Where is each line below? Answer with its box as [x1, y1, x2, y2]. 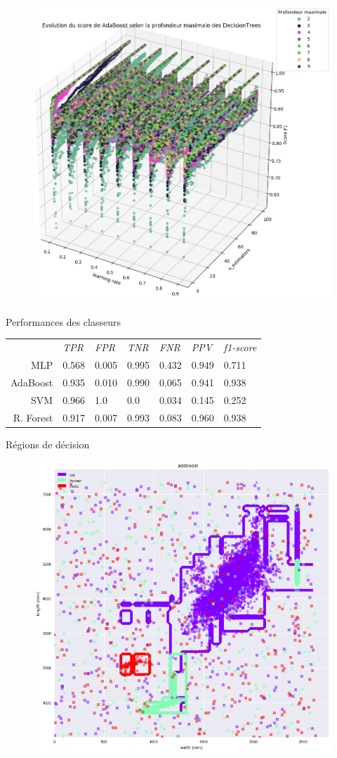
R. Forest [13, 410, 53, 424]
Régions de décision [6, 436, 90, 451]
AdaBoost [11, 374, 53, 389]
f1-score [223, 340, 257, 355]
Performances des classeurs [6, 314, 121, 329]
